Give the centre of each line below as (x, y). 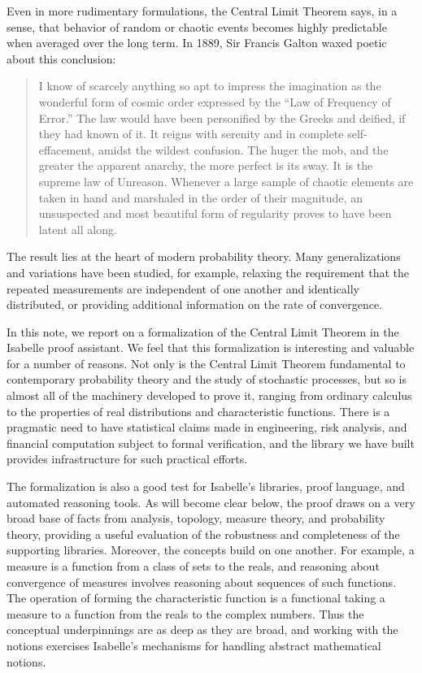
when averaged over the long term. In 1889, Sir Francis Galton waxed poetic (197, 43)
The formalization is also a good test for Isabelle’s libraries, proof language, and (206, 486)
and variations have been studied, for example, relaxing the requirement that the (208, 272)
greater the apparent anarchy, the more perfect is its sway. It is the (206, 165)
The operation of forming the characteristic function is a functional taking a (196, 598)
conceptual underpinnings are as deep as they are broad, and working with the (202, 630)
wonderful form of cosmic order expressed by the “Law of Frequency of (215, 101)
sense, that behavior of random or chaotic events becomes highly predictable (197, 26)
